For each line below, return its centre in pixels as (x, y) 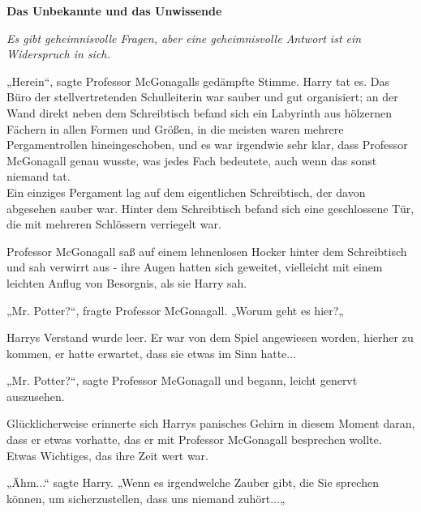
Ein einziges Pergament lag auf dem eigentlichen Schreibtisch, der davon (186, 192)
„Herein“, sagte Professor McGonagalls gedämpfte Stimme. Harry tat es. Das (198, 81)
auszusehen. (36, 396)
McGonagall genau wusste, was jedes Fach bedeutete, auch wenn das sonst (192, 160)
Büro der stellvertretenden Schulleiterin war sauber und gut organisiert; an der (202, 97)
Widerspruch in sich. (58, 54)
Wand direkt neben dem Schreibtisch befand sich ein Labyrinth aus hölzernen (200, 112)
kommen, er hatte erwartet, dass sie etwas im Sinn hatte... (151, 353)
